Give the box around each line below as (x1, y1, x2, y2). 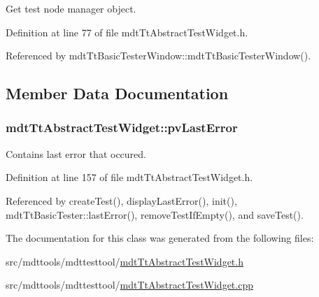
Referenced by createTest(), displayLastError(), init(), (6, 193, 237, 208)
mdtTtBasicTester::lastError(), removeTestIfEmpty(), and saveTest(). (6, 207, 304, 222)
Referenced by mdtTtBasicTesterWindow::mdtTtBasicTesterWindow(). (6, 48, 311, 63)
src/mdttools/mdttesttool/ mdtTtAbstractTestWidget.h (6, 254, 243, 268)
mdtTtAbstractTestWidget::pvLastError (6, 119, 238, 136)
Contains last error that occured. (6, 146, 146, 161)
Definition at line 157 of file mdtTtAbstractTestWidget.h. (6, 170, 253, 184)
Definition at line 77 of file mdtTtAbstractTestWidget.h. (6, 24, 248, 39)
